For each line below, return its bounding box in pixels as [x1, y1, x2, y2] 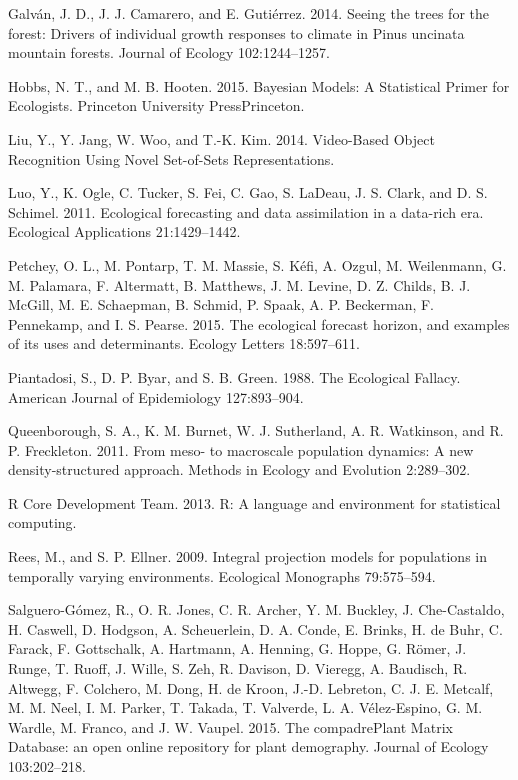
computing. [8, 512, 77, 533]
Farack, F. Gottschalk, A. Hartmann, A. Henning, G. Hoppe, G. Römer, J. [8, 638, 467, 659]
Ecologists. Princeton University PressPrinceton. [8, 95, 305, 116]
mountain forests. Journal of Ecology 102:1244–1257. [8, 42, 330, 63]
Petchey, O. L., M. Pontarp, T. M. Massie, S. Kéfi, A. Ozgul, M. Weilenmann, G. [8, 254, 507, 275]
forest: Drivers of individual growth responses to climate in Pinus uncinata [8, 22, 465, 43]
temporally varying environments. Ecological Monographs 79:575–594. [8, 565, 436, 586]
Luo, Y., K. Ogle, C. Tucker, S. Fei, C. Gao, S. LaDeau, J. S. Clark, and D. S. [8, 182, 488, 203]
